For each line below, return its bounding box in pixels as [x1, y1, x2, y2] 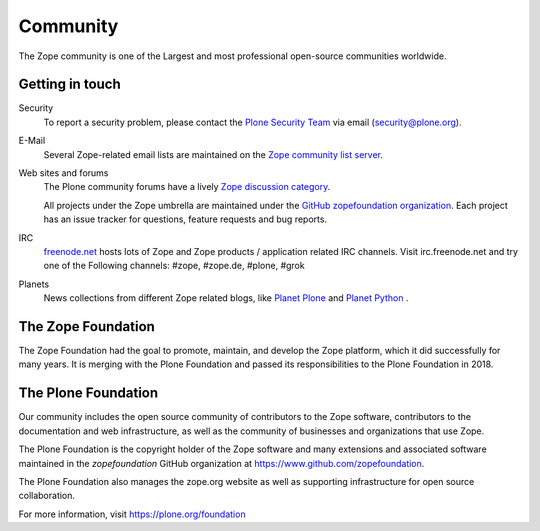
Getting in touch [18, 76, 122, 93]
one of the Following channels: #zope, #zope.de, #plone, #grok [43, 260, 305, 272]
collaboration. [18, 490, 75, 502]
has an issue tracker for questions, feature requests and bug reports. [43, 213, 328, 225]
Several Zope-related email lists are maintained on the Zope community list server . [43, 148, 384, 160]
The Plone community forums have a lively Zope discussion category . [43, 181, 331, 193]
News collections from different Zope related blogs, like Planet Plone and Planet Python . [43, 292, 409, 304]
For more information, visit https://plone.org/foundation [18, 508, 246, 520]
